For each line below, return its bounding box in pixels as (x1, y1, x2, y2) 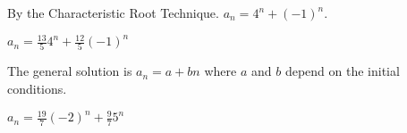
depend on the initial (284, 62, 400, 80)
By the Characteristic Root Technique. (7, 4, 219, 21)
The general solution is (7, 62, 132, 80)
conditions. (7, 79, 67, 98)
